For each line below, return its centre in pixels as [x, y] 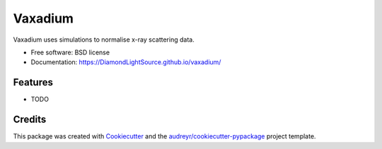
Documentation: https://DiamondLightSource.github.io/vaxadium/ [126, 62]
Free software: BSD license [70, 52]
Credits [30, 120]
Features [33, 82]
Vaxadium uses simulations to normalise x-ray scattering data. [104, 40]
